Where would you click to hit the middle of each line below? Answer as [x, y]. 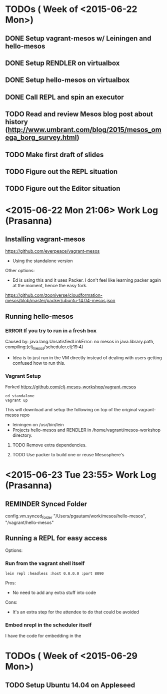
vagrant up [16, 401]
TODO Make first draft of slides [54, 154]
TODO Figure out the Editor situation [63, 189]
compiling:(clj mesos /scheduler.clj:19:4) [44, 347]
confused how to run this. [39, 363]
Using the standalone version [42, 261]
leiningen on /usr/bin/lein [38, 425]
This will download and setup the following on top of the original [71, 410]
